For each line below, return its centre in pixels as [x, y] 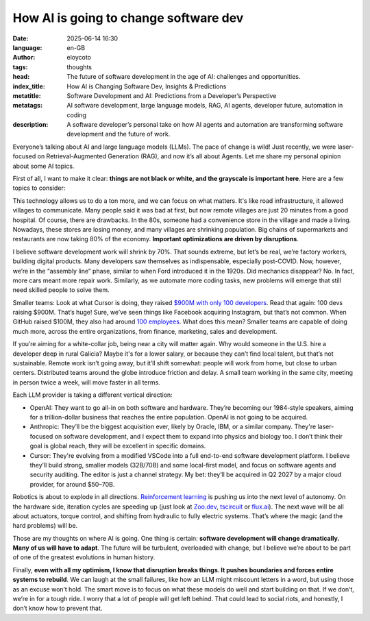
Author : [24, 58]
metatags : [28, 106]
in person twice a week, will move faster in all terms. [86, 382]
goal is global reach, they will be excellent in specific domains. [118, 446]
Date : [21, 38]
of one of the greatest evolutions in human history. [84, 557]
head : [21, 77]
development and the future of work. [119, 134]
